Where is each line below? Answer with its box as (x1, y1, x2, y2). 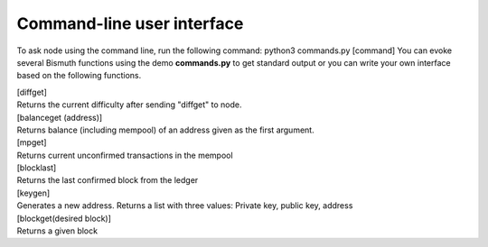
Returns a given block (16, 225, 99, 236)
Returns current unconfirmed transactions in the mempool (16, 150, 234, 160)
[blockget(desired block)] (16, 213, 112, 224)
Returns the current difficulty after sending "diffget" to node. (16, 99, 242, 110)
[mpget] (16, 137, 47, 148)
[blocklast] (16, 162, 57, 173)
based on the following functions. (16, 70, 142, 81)
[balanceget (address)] (16, 112, 103, 123)
